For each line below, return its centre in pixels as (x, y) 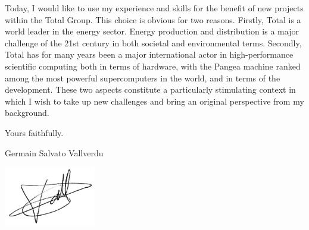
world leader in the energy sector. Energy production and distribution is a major (152, 31)
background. (27, 113)
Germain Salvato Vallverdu (54, 152)
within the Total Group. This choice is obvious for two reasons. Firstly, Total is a (153, 19)
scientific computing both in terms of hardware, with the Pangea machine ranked (153, 66)
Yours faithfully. (34, 132)
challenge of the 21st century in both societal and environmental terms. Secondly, (153, 42)
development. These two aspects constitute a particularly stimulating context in (150, 89)
